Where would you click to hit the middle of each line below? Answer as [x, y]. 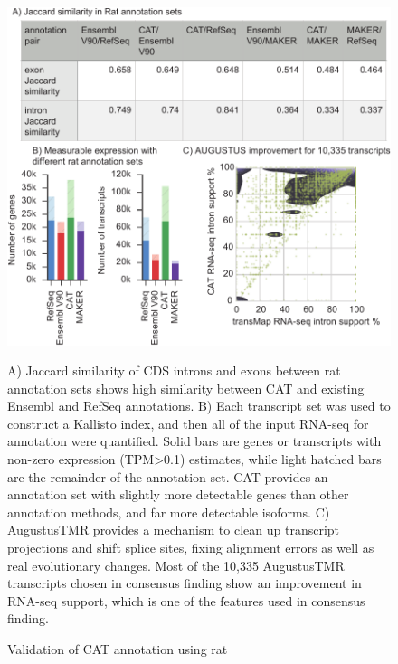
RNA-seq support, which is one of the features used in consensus [186, 600]
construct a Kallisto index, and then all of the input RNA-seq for [188, 423]
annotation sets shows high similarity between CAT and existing [186, 388]
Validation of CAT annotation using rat [118, 649]
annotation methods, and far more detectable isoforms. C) [169, 512]
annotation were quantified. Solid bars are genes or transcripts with [194, 441]
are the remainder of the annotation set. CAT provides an [168, 476]
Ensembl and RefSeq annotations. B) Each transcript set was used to [199, 406]
